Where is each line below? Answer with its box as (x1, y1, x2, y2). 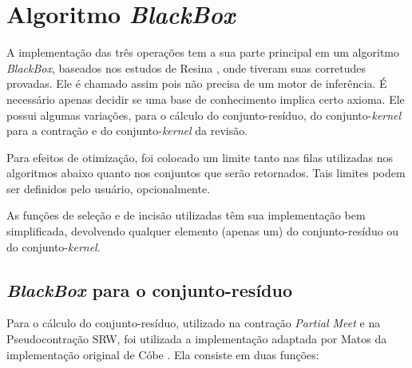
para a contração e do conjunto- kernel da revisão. (6, 122, 248, 139)
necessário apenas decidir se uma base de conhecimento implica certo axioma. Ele (6, 90, 405, 107)
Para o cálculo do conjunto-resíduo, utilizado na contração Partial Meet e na (6, 315, 381, 331)
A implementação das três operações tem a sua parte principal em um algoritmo (6, 44, 400, 61)
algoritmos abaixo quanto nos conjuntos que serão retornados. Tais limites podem (6, 164, 406, 181)
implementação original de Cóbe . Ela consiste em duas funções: (6, 346, 319, 362)
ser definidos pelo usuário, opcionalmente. (6, 180, 211, 196)
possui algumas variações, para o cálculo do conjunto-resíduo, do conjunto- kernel (6, 106, 402, 123)
